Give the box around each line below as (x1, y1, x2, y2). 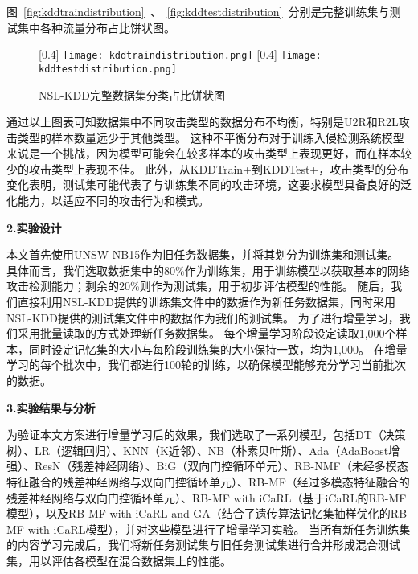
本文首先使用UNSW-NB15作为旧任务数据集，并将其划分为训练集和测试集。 (6, 246, 400, 263)
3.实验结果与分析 (6, 399, 96, 416)
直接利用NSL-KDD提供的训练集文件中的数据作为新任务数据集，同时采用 (17, 293, 395, 310)
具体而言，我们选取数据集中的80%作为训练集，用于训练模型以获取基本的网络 (6, 261, 410, 278)
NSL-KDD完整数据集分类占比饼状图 (39, 86, 225, 103)
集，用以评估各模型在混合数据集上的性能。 (6, 551, 232, 568)
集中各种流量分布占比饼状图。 (17, 18, 175, 35)
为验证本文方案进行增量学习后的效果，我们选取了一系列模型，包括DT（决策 (6, 426, 406, 443)
